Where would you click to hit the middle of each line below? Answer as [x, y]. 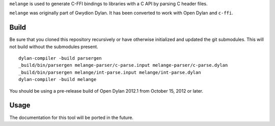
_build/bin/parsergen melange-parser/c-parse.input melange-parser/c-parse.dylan [123, 65]
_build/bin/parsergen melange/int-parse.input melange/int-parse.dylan [110, 72]
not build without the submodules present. [54, 47]
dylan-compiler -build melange [58, 79]
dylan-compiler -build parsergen [60, 58]
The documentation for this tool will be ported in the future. [71, 117]
